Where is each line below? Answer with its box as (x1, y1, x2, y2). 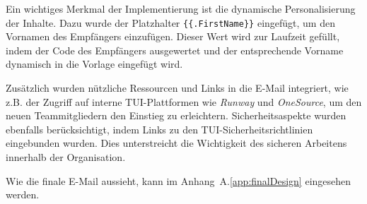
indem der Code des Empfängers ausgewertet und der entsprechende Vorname (6, 42, 344, 57)
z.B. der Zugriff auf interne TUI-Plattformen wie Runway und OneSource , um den (6, 94, 362, 109)
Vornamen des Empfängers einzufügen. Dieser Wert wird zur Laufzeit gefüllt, (6, 29, 340, 44)
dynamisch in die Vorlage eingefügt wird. (6, 56, 183, 71)
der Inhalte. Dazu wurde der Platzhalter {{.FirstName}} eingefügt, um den (6, 15, 335, 30)
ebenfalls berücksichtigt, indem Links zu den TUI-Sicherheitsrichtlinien (6, 121, 313, 136)
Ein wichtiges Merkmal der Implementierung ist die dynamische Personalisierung (6, 1, 356, 16)
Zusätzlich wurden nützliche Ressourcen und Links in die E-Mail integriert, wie (6, 80, 349, 95)
